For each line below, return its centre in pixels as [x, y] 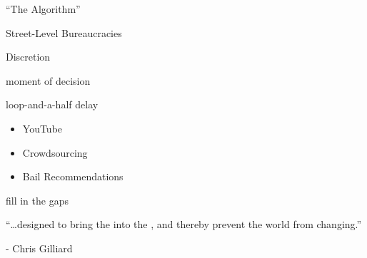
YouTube [42, 128]
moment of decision [48, 80]
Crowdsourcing [55, 152]
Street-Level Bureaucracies [64, 32]
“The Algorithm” [43, 9]
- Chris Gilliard [39, 248]
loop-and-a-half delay [52, 104]
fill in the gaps [37, 200]
